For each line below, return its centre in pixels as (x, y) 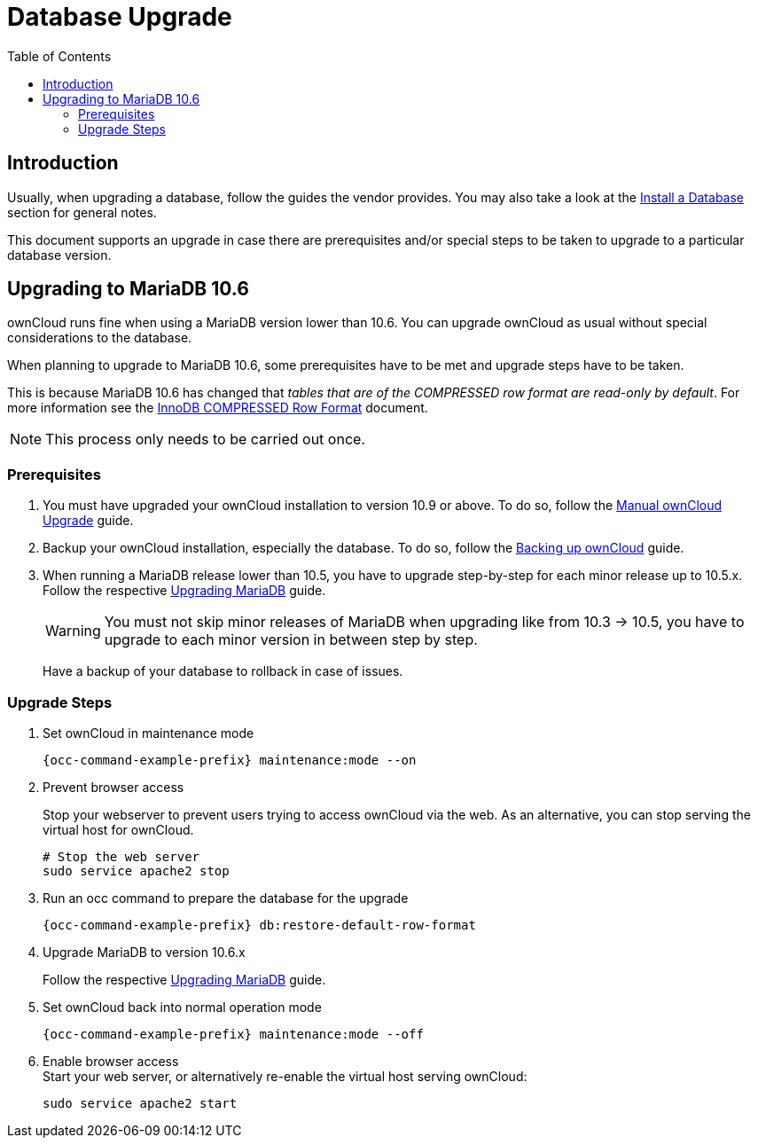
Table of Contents (59, 56)
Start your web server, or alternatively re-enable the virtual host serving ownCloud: (285, 1076)
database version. (59, 255)
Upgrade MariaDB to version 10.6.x (144, 952)
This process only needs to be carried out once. (205, 439)
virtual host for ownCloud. (118, 829)
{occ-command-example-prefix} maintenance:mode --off (233, 1034)
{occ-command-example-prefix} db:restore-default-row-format (259, 925)
